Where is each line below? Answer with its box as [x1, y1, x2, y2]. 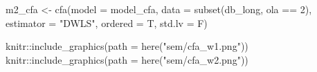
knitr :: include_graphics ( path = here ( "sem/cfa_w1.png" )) [6, 39, 248, 53]
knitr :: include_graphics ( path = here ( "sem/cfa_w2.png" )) [6, 52, 248, 66]
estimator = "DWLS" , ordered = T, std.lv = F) [6, 15, 208, 30]
